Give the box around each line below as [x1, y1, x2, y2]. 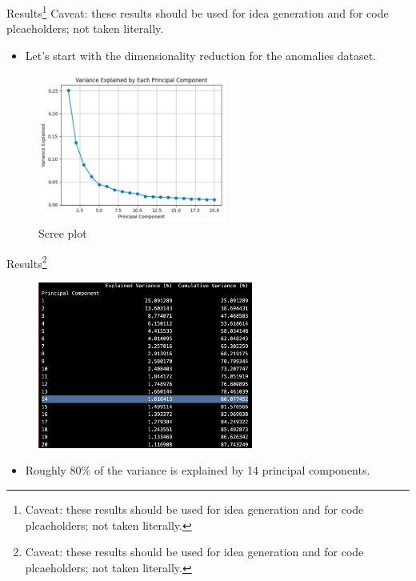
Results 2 [6, 252, 47, 271]
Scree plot [38, 225, 87, 242]
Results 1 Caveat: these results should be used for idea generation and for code [6, 2, 389, 21]
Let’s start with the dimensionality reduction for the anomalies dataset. [25, 46, 376, 63]
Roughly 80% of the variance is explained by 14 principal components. [25, 462, 370, 479]
